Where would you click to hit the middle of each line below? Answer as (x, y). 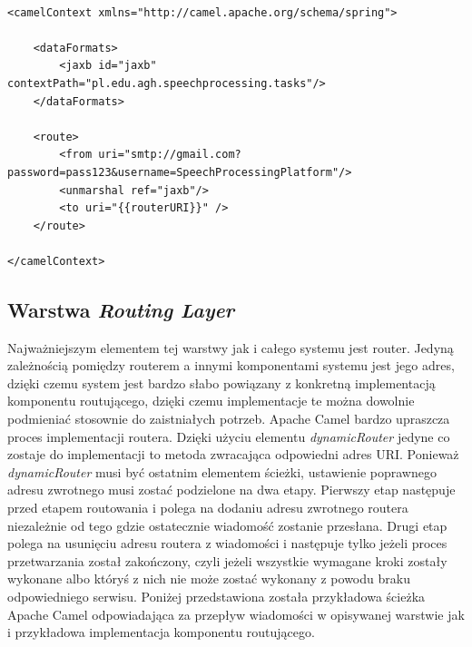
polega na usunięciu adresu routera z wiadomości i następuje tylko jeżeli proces (227, 543)
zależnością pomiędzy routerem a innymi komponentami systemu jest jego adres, (231, 365)
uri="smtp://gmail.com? (170, 155)
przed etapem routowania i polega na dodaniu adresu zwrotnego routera (208, 508)
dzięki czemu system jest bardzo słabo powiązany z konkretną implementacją (221, 382)
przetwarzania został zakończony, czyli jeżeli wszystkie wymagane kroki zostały (227, 560)
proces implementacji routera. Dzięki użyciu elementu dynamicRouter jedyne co (229, 436)
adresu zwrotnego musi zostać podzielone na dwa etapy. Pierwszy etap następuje (231, 490)
